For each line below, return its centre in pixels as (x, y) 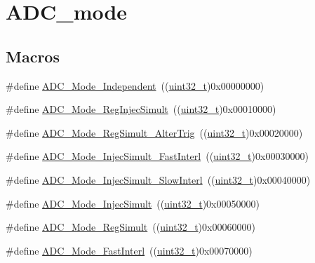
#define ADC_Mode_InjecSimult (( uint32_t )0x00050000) (133, 203)
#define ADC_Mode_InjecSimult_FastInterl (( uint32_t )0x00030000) (157, 156)
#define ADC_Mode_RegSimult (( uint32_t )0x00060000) (130, 227)
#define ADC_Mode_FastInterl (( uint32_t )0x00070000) (129, 250)
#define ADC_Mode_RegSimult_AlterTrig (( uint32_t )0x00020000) (154, 132)
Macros (33, 56)
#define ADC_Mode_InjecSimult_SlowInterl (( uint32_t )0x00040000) (158, 179)
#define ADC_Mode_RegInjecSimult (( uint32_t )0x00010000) (141, 109)
